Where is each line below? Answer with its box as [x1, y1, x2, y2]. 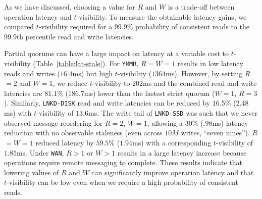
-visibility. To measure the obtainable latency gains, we [76, 11, 247, 22]
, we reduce [53, 78, 88, 88]
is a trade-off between [168, 2, 235, 12]
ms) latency [212, 117, 248, 128]
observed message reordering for [4, 117, 103, 128]
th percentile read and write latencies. [16, 31, 134, 41]
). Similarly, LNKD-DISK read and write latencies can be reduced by [4, 97, 211, 108]
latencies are [4, 87, 42, 98]
